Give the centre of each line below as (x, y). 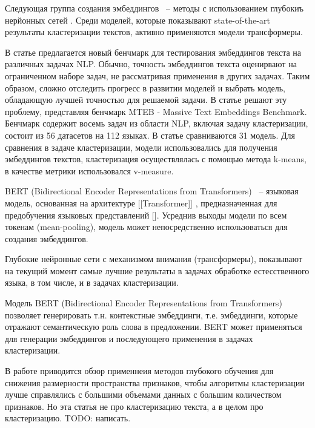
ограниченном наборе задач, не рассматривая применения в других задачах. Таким (157, 75)
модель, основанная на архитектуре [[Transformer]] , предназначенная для (141, 202)
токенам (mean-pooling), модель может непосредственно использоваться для (146, 227)
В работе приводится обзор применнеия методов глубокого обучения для (139, 371)
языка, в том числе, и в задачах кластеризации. (92, 282)
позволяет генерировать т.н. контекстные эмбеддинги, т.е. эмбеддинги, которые (151, 314)
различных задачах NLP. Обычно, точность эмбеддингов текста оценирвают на (151, 64)
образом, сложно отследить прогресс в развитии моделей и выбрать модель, (145, 87)
